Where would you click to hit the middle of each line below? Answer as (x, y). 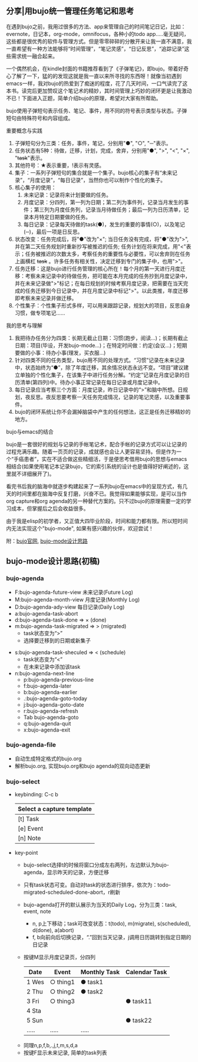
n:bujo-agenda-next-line (44, 673)
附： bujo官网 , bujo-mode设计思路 (47, 541)
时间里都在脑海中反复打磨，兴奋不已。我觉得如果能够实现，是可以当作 (101, 494)
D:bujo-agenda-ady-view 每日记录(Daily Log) (70, 607)
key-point (26, 853)
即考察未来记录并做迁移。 (46, 298)
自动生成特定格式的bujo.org (48, 759)
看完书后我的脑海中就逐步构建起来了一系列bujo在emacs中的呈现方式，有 (94, 486)
